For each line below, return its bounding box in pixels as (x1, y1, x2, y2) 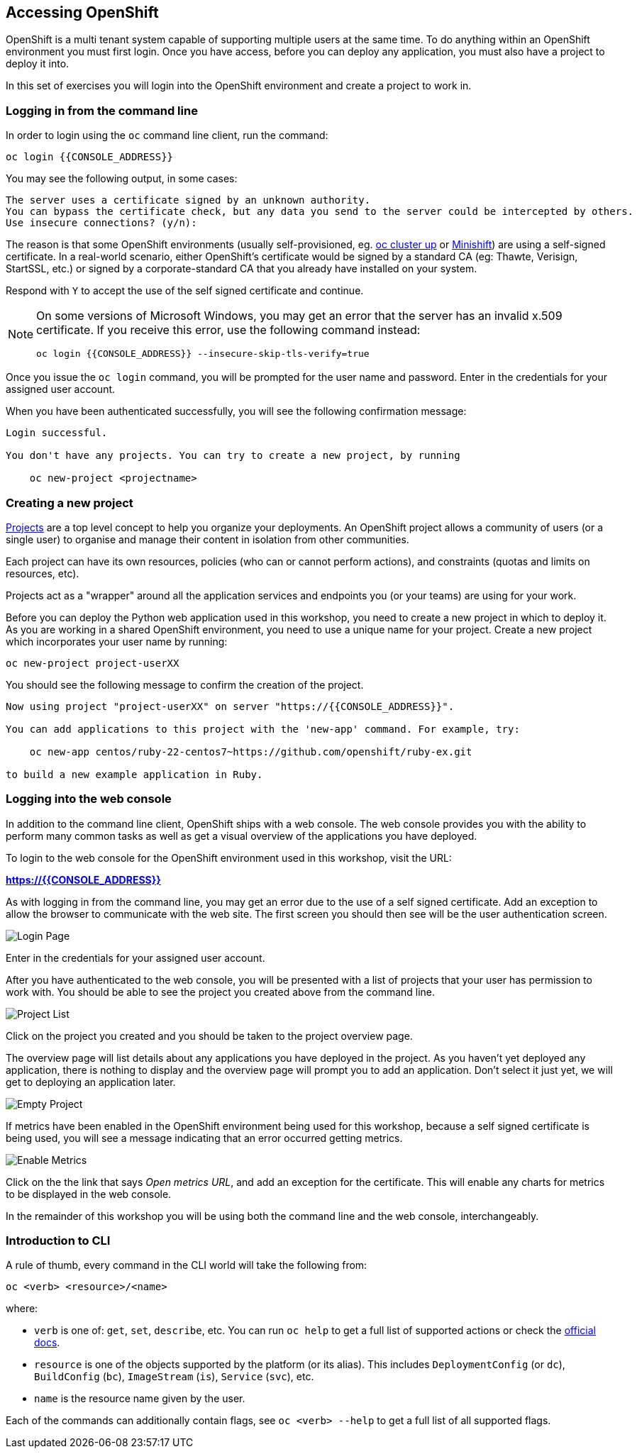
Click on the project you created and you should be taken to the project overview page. (6, 1029, 413, 1042)
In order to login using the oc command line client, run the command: (6, 129, 328, 142)
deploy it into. (6, 57, 70, 70)
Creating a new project (6, 495, 133, 510)
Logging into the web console (6, 792, 172, 806)
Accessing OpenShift (6, 4, 159, 21)
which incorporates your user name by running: (6, 635, 228, 648)
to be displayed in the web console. (6, 1187, 172, 1200)
